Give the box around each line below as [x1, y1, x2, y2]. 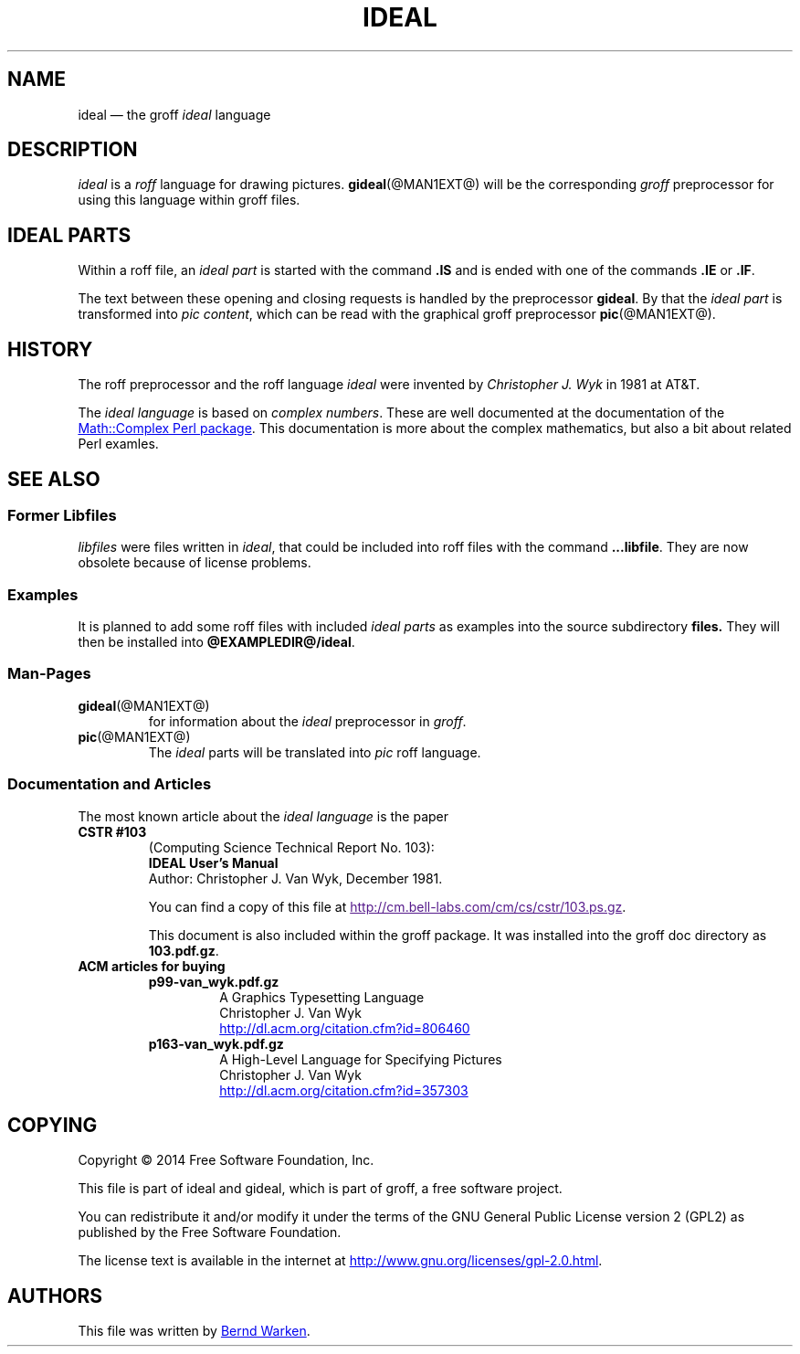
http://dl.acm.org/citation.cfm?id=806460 [219, 1020, 470, 1036]
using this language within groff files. [78, 192, 300, 208]
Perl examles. [78, 436, 159, 452]
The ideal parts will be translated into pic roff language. [148, 744, 481, 760]
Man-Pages [7, 664, 91, 683]
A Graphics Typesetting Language [219, 989, 425, 1005]
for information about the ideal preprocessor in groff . [148, 713, 467, 729]
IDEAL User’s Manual [148, 854, 279, 871]
